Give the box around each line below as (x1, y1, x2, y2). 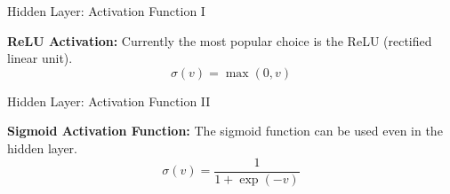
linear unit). (7, 49, 73, 67)
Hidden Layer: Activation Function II (7, 91, 211, 110)
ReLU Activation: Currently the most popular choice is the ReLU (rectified (7, 31, 432, 50)
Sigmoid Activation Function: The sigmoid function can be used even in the (7, 121, 443, 140)
